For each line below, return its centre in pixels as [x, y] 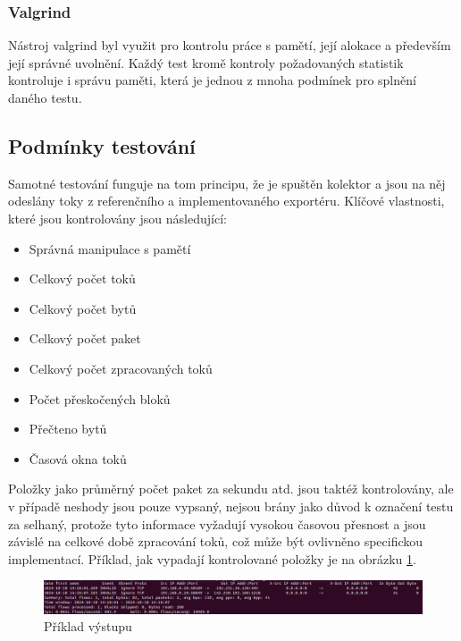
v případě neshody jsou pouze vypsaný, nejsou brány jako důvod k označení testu [231, 506]
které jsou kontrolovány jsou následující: [117, 218]
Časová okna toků [78, 458]
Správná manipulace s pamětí [110, 248]
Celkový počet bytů [83, 308]
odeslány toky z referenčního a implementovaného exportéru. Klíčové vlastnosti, [226, 201]
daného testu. [45, 97]
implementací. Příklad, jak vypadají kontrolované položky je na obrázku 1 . [212, 558]
